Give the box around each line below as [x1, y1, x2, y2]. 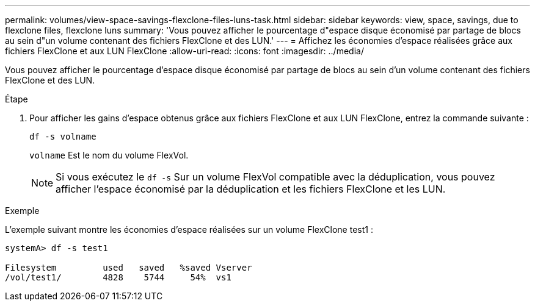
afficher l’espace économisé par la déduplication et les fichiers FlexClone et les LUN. [56, 183, 446, 195]
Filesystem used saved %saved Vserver [5, 263, 252, 272]
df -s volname [29, 132, 96, 141]
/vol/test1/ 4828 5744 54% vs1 [5, 272, 231, 282]
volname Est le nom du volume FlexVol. [29, 150, 189, 160]
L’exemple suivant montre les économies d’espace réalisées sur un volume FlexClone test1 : [5, 224, 373, 235]
